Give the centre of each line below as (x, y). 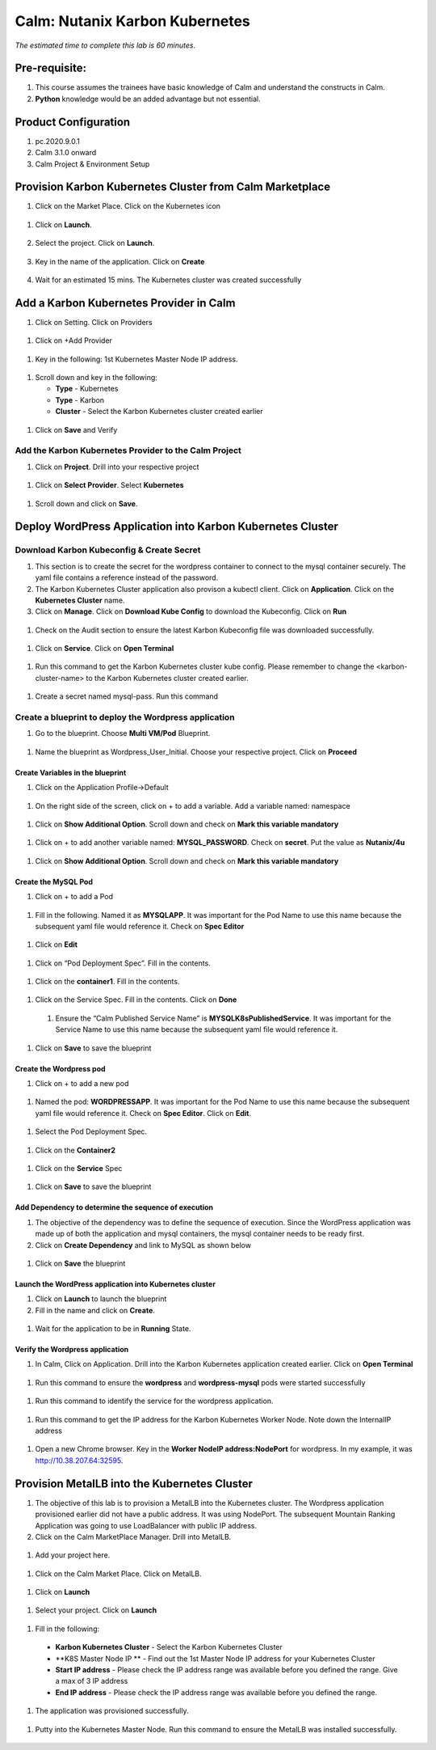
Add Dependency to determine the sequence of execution (114, 1207)
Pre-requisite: (50, 68)
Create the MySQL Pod (54, 881)
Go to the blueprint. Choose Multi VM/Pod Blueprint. (123, 733)
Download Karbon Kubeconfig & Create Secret (108, 550)
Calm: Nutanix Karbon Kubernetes (132, 21)
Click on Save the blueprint (80, 1263)
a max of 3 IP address (92, 1681)
